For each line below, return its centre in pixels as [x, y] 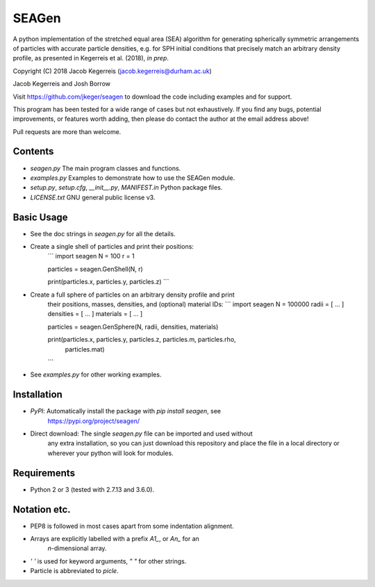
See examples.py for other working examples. [96, 374]
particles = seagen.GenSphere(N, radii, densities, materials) [133, 326]
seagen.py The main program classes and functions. [106, 168]
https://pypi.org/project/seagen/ [94, 421]
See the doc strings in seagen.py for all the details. [103, 233]
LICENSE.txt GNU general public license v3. [93, 197]
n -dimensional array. [77, 548]
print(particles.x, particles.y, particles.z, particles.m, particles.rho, [142, 340]
